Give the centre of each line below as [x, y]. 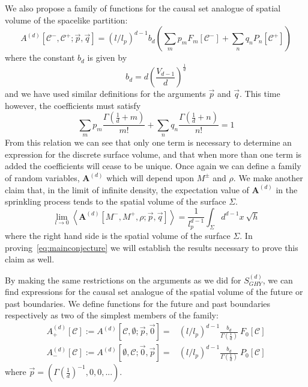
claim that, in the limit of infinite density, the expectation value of [127, 189]
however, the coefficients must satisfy [73, 105]
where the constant [40, 57]
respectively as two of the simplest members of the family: [112, 315]
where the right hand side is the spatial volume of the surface [118, 236]
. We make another [268, 177]
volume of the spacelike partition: [66, 20]
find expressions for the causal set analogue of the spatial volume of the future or [154, 292]
